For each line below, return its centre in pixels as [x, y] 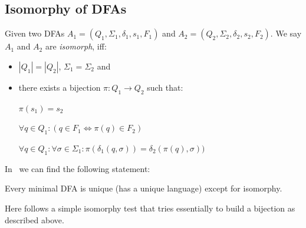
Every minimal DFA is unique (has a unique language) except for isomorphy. [144, 188]
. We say [286, 33]
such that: [165, 87]
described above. [34, 219]
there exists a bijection [60, 87]
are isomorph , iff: [76, 46]
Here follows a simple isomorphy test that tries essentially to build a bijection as [150, 208]
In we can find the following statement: [78, 168]
